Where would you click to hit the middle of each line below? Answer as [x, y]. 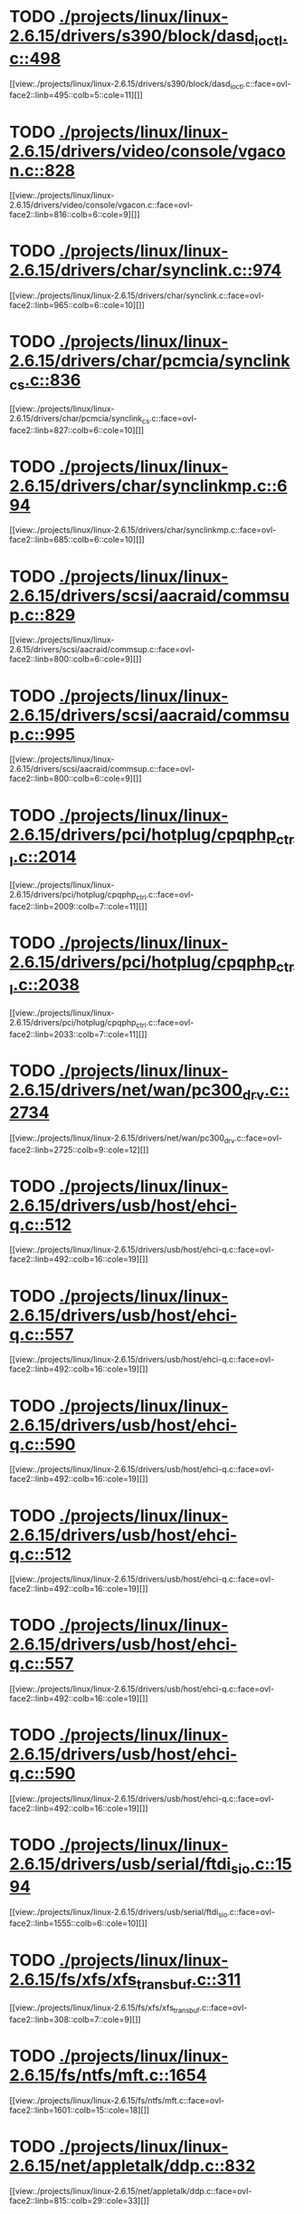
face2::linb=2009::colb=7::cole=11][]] [78, 907]
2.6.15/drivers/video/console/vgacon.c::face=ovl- [101, 205]
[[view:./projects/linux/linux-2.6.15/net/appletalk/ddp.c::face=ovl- [131, 2190]
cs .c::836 [45, 381]
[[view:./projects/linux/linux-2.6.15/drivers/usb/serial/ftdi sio [119, 1913]
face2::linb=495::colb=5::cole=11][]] [76, 95]
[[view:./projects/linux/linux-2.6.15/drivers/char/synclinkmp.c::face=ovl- [143, 530]
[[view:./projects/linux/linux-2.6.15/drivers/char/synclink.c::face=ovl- [137, 295]
